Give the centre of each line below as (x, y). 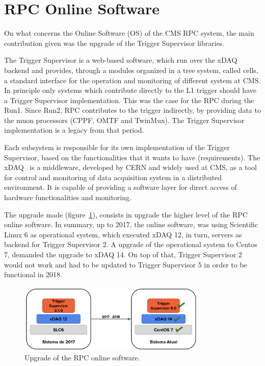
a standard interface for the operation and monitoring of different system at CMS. (132, 80)
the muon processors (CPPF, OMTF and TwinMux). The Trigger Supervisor (124, 120)
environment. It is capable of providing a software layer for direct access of (121, 187)
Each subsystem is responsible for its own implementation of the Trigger (117, 147)
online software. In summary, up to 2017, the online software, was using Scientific (131, 224)
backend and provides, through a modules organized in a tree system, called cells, (131, 70)
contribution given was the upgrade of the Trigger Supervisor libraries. (114, 43)
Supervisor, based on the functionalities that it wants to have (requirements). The (132, 157)
